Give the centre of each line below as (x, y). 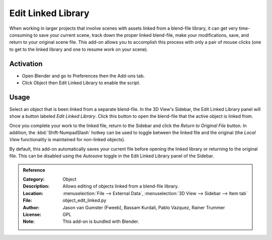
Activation (26, 64)
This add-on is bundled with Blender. (101, 221)
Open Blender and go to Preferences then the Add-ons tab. (83, 76)
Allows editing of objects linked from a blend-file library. (121, 186)
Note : (29, 221)
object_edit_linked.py (85, 200)
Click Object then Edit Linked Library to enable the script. (81, 83)
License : (32, 215)
